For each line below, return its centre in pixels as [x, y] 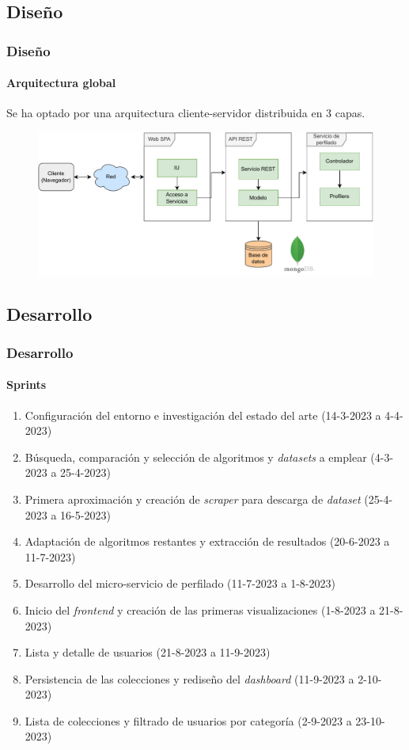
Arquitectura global [61, 83]
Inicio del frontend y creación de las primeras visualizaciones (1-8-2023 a [200, 609]
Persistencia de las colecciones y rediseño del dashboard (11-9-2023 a [189, 678]
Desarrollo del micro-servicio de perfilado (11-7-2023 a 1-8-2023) [180, 583]
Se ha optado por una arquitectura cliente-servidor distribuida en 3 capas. [186, 113]
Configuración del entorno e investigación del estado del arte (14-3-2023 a [203, 415]
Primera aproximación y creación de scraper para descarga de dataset [193, 499]
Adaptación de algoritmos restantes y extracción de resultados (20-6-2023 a [207, 541]
